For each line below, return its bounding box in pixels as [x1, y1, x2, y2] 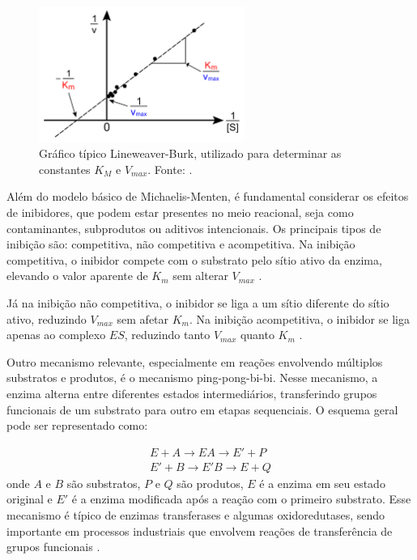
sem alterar [172, 267, 228, 284]
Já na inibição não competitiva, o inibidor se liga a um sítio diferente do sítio [6, 295, 389, 312]
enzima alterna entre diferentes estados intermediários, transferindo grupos [6, 385, 377, 401]
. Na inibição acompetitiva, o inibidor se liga [189, 310, 410, 327]
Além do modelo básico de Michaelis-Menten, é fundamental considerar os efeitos [6, 188, 409, 205]
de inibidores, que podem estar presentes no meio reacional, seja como [6, 204, 354, 221]
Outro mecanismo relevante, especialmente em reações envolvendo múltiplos [6, 353, 383, 370]
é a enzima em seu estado [259, 474, 385, 491]
